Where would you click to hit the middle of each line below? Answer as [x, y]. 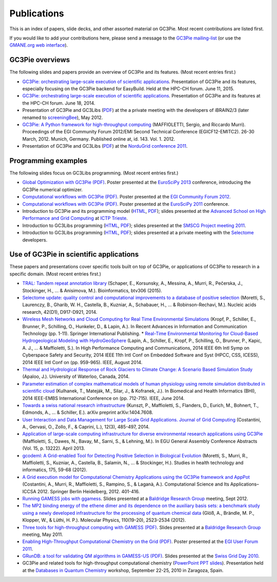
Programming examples [48, 161]
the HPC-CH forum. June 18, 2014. [59, 103]
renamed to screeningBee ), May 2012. [63, 117]
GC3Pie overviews [40, 60]
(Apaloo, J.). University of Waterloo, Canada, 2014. [76, 376]
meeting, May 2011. [43, 534]
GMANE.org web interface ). [39, 45]
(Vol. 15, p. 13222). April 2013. [54, 448]
